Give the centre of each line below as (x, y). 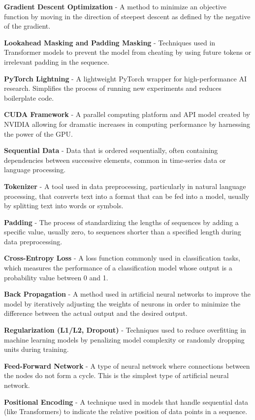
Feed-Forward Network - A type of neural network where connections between (127, 365)
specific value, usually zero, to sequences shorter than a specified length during (123, 232)
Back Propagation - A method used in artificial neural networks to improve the (127, 294)
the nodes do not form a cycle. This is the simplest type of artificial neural (116, 375)
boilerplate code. (29, 97)
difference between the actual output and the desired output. (96, 313)
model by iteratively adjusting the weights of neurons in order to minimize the (122, 303)
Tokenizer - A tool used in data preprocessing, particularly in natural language (125, 186)
